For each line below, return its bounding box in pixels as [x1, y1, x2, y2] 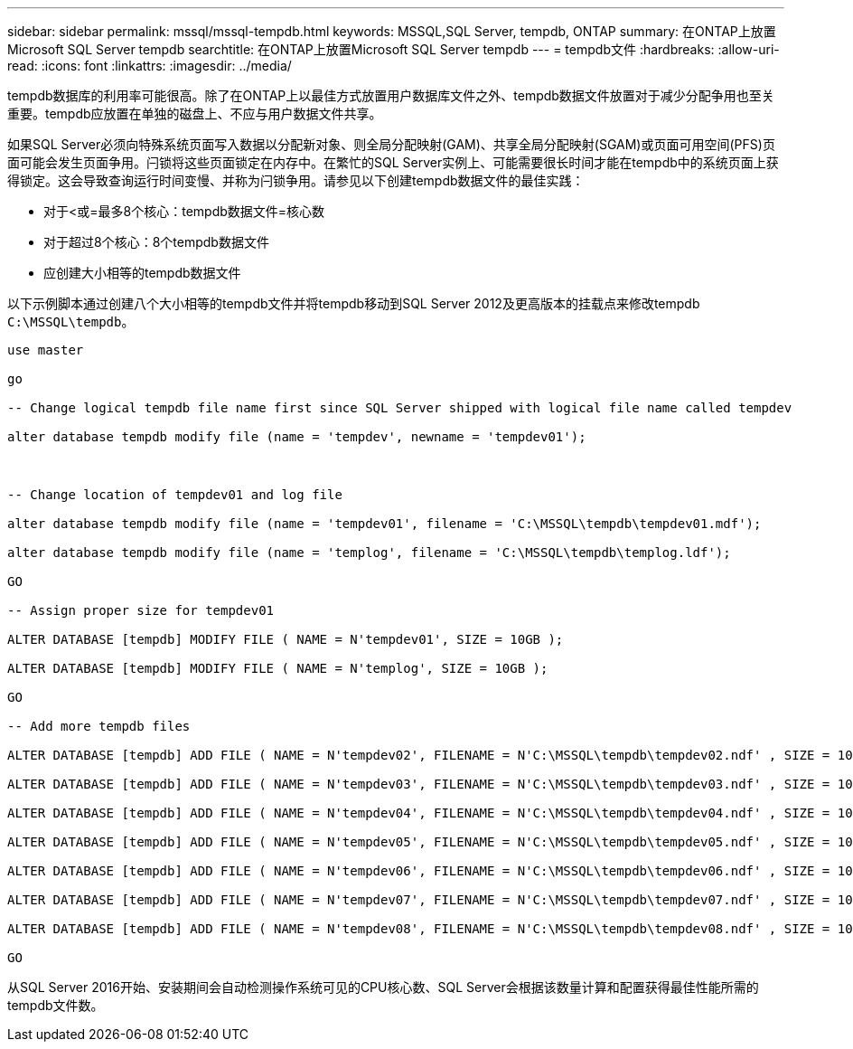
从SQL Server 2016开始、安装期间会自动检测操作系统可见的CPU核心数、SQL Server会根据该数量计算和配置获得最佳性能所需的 [7, 979, 759, 995]
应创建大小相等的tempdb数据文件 [43, 265, 241, 280]
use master [7, 343, 84, 357]
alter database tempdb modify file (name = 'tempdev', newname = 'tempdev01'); [7, 430, 586, 444]
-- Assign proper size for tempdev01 [7, 603, 275, 618]
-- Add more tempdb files [7, 719, 191, 733]
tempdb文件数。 [7, 997, 104, 1013]
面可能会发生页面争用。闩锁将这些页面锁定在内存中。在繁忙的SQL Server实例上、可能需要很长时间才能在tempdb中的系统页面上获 [7, 155, 779, 170]
